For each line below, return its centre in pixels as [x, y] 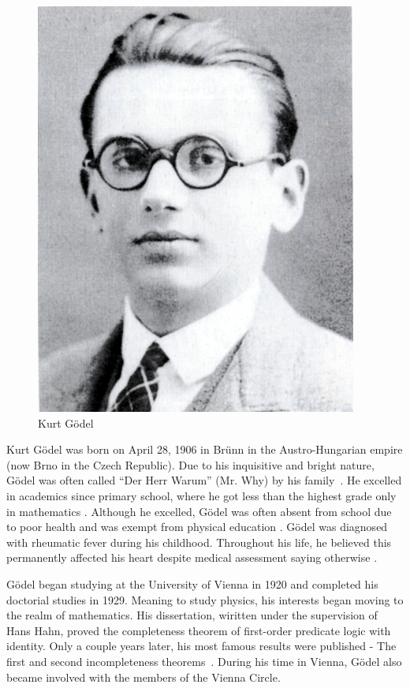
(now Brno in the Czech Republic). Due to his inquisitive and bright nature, [190, 464]
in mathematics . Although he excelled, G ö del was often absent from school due [199, 511]
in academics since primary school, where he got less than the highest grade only [201, 495]
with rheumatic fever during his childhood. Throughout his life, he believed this [199, 542]
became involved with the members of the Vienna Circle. [143, 677]
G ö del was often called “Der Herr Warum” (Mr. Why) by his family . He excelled [204, 480]
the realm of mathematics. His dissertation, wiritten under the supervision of [192, 615]
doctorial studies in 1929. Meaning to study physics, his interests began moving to [205, 599]
